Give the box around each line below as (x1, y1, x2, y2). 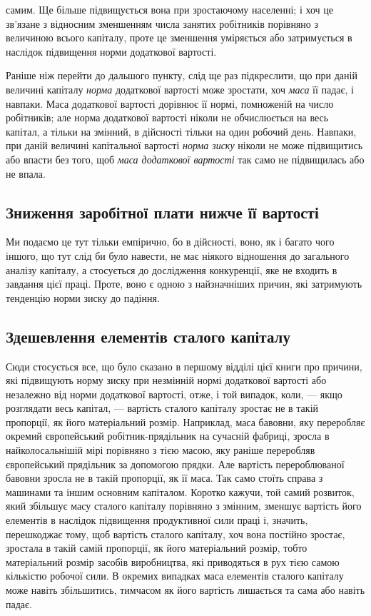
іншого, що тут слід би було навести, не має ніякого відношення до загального (6, 248, 350, 263)
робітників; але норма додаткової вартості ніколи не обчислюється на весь (6, 110, 329, 125)
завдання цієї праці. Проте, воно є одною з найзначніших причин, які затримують (6, 276, 362, 291)
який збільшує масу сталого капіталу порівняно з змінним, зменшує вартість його (6, 498, 362, 513)
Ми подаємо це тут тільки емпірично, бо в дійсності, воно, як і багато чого (6, 234, 335, 249)
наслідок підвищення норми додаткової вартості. (6, 44, 217, 59)
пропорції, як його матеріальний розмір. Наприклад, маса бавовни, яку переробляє (6, 414, 365, 429)
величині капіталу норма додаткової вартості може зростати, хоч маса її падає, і (6, 81, 355, 96)
